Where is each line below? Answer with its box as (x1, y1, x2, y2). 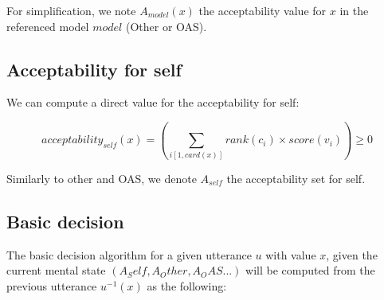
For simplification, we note (6, 2, 136, 18)
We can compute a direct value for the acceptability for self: (6, 94, 300, 111)
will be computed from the (245, 262, 375, 279)
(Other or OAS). (125, 18, 207, 34)
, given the (326, 246, 378, 263)
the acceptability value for (198, 2, 327, 18)
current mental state (6, 262, 106, 279)
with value (265, 246, 316, 263)
